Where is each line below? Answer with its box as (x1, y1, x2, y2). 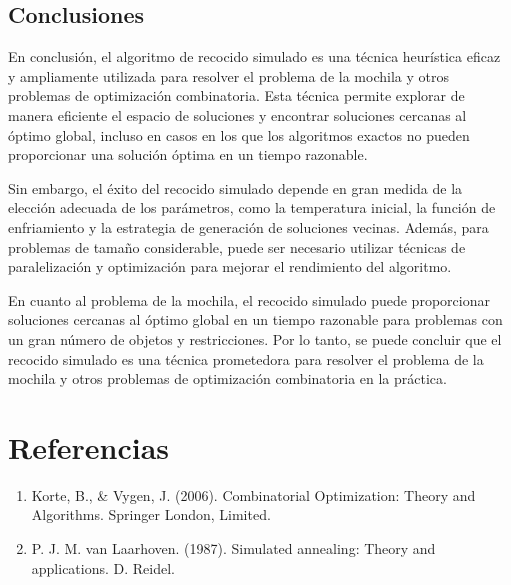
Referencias (8, 426, 170, 467)
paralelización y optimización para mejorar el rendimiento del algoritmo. (8, 256, 452, 277)
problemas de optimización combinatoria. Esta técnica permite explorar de (8, 85, 465, 106)
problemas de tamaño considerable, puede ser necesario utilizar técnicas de (8, 236, 466, 257)
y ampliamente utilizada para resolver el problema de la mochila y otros (8, 65, 449, 86)
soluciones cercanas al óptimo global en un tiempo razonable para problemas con (8, 309, 503, 330)
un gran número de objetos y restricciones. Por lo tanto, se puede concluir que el (8, 328, 502, 349)
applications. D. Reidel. (31, 557, 176, 578)
